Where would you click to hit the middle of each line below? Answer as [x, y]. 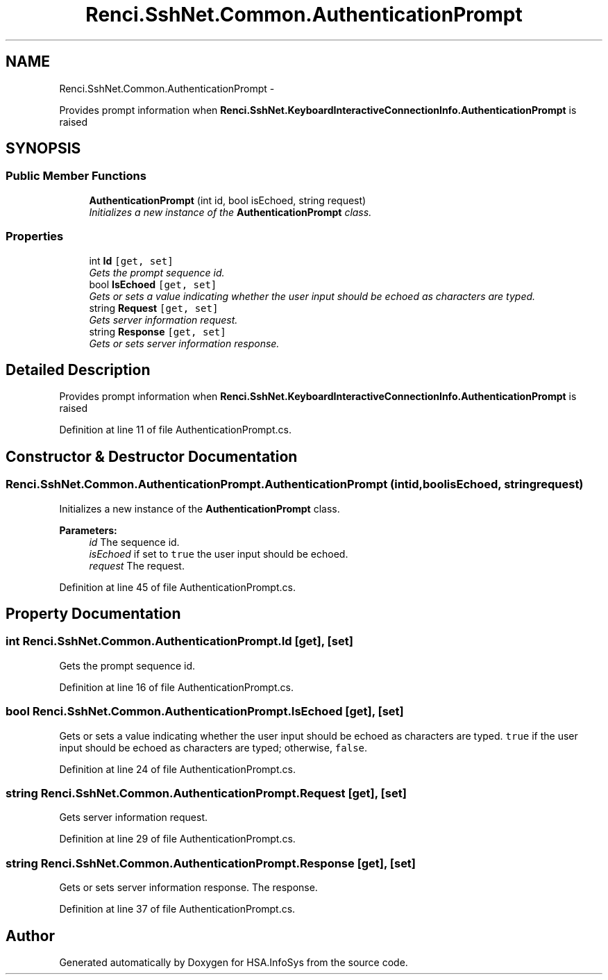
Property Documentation [93, 614]
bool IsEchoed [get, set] [153, 284]
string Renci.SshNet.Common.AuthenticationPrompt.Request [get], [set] [206, 793]
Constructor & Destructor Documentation [152, 456]
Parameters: [88, 530]
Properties [35, 236]
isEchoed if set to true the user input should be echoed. [219, 554]
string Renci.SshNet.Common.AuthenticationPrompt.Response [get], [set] [211, 863]
